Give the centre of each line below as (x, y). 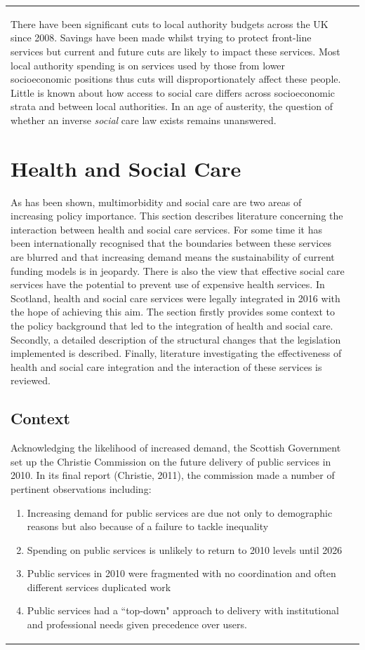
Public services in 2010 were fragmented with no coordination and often (181, 573)
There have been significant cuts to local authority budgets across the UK (170, 23)
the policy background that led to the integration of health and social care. (172, 325)
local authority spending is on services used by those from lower (148, 65)
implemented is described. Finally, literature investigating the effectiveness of (176, 353)
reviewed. (31, 380)
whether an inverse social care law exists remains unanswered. (144, 120)
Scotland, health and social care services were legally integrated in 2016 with (175, 298)
